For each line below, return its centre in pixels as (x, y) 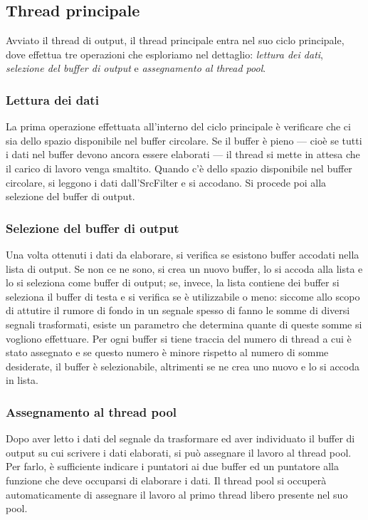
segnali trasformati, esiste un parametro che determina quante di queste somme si (184, 324)
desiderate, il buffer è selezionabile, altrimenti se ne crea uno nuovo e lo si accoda (183, 366)
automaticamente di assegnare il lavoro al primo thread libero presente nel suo (177, 494)
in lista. (22, 380)
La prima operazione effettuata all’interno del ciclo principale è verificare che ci (178, 126)
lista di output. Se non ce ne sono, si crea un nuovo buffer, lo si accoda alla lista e (184, 268)
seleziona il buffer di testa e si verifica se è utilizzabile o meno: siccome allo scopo (183, 296)
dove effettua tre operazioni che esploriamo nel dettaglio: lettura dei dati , (164, 54)
